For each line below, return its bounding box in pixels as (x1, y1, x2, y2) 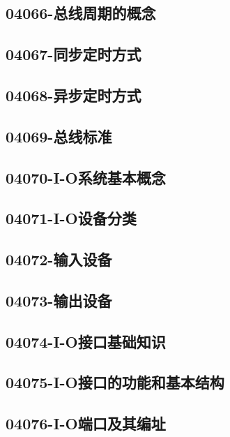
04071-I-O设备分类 (6, 207, 137, 229)
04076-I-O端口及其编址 (6, 413, 166, 434)
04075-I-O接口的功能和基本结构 (6, 371, 224, 393)
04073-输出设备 (6, 289, 112, 311)
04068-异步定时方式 (6, 84, 141, 105)
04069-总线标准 (6, 125, 112, 147)
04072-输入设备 (6, 249, 112, 270)
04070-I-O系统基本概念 (6, 166, 166, 188)
